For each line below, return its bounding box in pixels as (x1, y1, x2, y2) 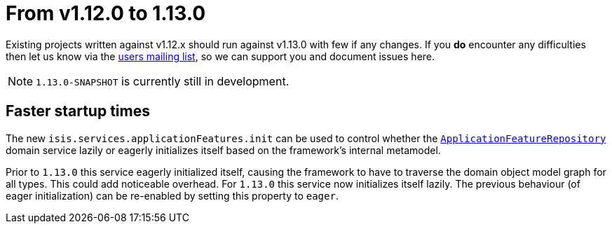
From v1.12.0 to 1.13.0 (6, 1, 206, 25)
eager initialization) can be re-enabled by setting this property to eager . (6, 189, 339, 202)
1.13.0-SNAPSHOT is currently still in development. (36, 74, 290, 88)
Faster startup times (6, 102, 150, 120)
